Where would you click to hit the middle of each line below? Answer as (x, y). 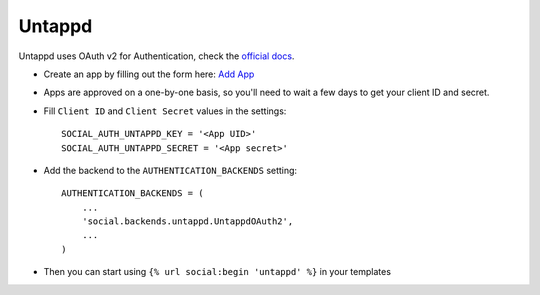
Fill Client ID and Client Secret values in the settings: (165, 111)
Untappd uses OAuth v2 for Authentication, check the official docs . (156, 56)
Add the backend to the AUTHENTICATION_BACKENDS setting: (170, 170)
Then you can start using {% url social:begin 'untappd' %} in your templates (217, 272)
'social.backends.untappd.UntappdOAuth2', (187, 221)
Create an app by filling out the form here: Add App (149, 74)
